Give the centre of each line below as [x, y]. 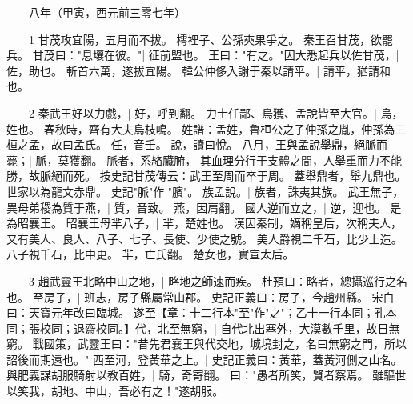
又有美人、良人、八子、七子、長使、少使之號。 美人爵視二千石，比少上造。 [204, 238]
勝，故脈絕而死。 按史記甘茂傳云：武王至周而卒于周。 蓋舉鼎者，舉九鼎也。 [206, 176]
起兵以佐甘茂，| [358, 55]
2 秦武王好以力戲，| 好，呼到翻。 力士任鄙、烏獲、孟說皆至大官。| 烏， [216, 112]
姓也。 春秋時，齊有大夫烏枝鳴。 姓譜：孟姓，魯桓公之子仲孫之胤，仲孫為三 [206, 128]
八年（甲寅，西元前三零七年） [107, 12]
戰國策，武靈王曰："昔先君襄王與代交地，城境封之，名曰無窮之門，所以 [219, 344]
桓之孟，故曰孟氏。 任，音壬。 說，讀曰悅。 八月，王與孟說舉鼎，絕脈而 [197, 144]
